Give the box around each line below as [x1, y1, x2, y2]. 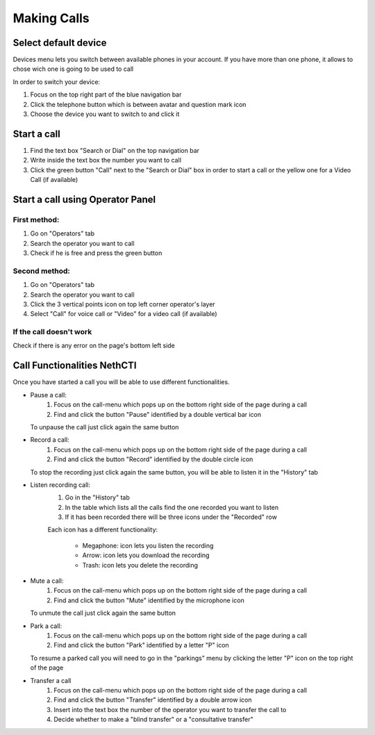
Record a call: [30, 436, 69, 444]
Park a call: [30, 622, 62, 630]
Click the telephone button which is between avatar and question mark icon [30, 100, 247, 108]
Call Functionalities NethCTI [12, 360, 137, 372]
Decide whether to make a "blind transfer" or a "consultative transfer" [53, 716, 253, 724]
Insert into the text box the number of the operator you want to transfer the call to [53, 705, 287, 713]
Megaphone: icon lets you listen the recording [82, 541, 214, 550]
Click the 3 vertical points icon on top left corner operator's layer [30, 299, 215, 308]
